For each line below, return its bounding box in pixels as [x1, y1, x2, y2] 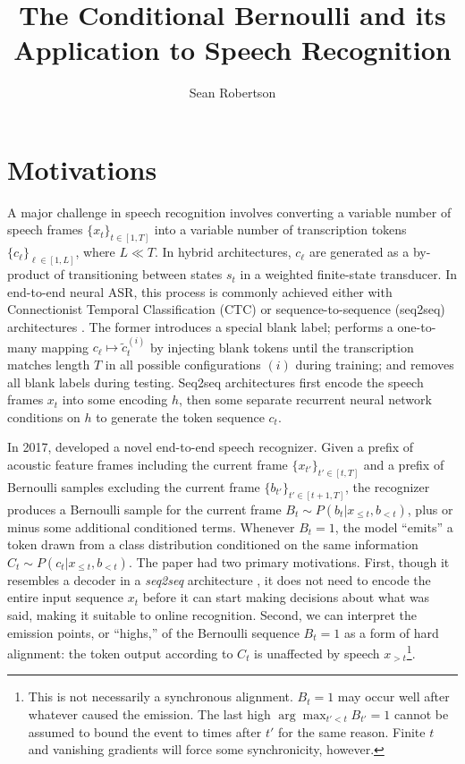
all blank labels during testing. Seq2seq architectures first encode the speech [7, 372, 424, 391]
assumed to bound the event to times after [28, 722, 262, 741]
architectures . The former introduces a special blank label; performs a [7, 317, 393, 335]
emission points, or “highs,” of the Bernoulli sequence [7, 623, 300, 641]
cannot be [393, 705, 449, 724]
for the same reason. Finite [277, 722, 426, 741]
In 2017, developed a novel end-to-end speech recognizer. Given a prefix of [7, 437, 414, 456]
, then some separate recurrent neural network [179, 390, 432, 409]
